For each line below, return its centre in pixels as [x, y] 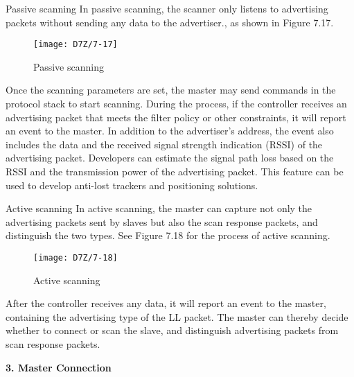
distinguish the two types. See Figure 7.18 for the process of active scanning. [168, 235]
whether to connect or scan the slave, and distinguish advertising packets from [172, 330]
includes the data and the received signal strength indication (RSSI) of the [164, 144]
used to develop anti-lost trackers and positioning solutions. [132, 185]
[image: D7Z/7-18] [76, 257]
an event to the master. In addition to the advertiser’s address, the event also [170, 131]
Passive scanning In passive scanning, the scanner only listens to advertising [167, 8]
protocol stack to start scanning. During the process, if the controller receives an [176, 104]
